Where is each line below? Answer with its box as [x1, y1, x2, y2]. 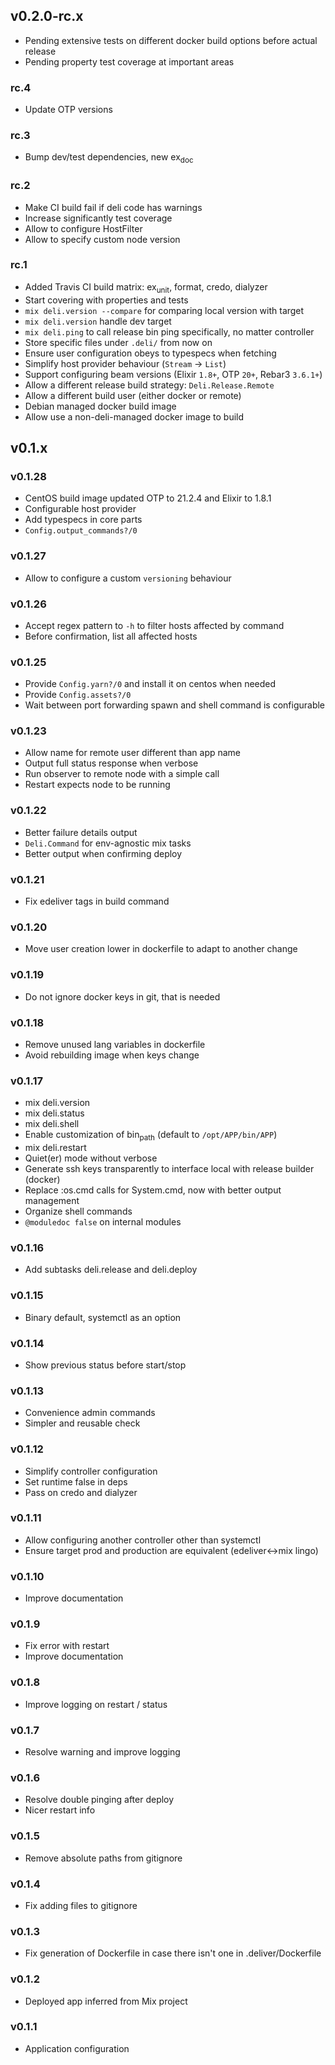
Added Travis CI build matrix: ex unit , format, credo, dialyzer [24, 280, 268, 295]
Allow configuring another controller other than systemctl [24, 1534, 262, 1546]
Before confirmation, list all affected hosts [24, 630, 198, 642]
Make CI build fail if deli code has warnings [24, 201, 203, 213]
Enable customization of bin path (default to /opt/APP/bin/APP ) [24, 1129, 278, 1143]
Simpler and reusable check [24, 1417, 141, 1429]
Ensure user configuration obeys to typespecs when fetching [24, 347, 277, 359]
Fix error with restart [24, 1640, 110, 1652]
